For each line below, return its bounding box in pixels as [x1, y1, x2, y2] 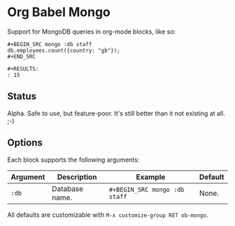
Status [7, 90, 37, 102]
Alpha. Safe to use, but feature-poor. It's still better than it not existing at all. [7, 109, 225, 118]
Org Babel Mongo [7, 4, 111, 20]
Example [136, 172, 166, 182]
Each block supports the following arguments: [7, 155, 140, 164]
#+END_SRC [7, 53, 36, 60]
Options [7, 137, 43, 149]
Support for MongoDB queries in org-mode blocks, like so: [7, 27, 176, 36]
